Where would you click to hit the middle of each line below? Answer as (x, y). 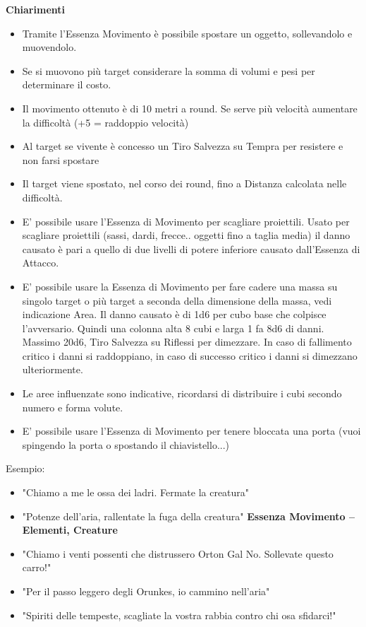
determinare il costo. (67, 84)
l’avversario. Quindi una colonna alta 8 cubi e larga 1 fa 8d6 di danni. (173, 328)
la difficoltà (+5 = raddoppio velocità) (105, 122)
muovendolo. (49, 47)
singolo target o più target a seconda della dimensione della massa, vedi (177, 300)
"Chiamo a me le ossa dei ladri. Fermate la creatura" (136, 492)
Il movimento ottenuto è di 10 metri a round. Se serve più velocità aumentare (190, 108)
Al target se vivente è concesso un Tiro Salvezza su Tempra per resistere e (183, 146)
